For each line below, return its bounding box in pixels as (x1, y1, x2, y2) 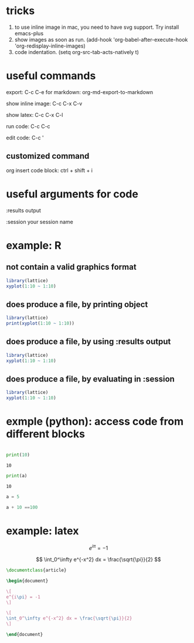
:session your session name (6, 218, 73, 225)
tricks (6, 4, 35, 18)
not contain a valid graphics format (6, 262, 137, 272)
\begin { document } (6, 578, 49, 584)
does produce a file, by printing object (6, 299, 148, 309)
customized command (6, 151, 90, 161)
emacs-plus (14, 29, 44, 36)
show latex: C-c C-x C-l (6, 111, 63, 118)
